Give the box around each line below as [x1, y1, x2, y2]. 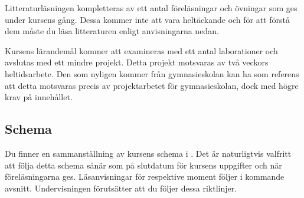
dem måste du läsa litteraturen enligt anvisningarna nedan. [5, 25, 219, 37]
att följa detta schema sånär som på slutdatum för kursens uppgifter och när [5, 159, 282, 171]
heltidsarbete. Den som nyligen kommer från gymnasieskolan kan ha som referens [5, 67, 299, 80]
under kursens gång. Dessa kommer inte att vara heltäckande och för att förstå [5, 13, 290, 25]
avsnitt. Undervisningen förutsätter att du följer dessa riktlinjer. [5, 181, 237, 194]
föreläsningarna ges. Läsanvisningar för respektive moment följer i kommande [5, 170, 285, 183]
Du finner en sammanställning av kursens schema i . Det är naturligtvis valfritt [5, 147, 292, 159]
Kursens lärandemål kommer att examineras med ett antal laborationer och [5, 44, 278, 57]
